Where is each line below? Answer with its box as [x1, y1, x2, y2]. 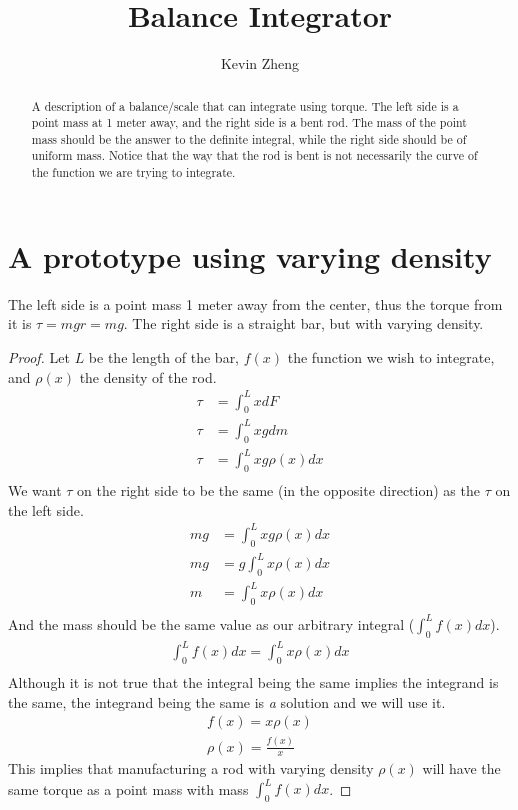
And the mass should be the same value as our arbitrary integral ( [8, 613, 415, 634]
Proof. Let [8, 346, 70, 367]
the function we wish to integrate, [287, 346, 495, 367]
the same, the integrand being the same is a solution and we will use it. [8, 691, 446, 712]
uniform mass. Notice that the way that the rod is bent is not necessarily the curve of [31, 147, 478, 164]
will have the [422, 758, 501, 779]
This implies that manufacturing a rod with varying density [8, 758, 374, 779]
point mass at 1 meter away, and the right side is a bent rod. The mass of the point [31, 114, 467, 131]
